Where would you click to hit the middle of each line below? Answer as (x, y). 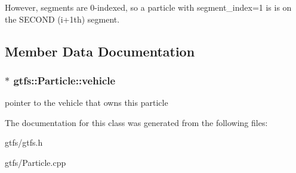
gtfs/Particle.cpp (36, 162)
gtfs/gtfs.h (24, 142)
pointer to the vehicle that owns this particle (87, 103)
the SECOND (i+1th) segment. (62, 19)
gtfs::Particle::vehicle (64, 80)
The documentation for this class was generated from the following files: (136, 122)
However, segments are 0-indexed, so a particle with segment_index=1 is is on (148, 7)
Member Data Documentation (100, 51)
